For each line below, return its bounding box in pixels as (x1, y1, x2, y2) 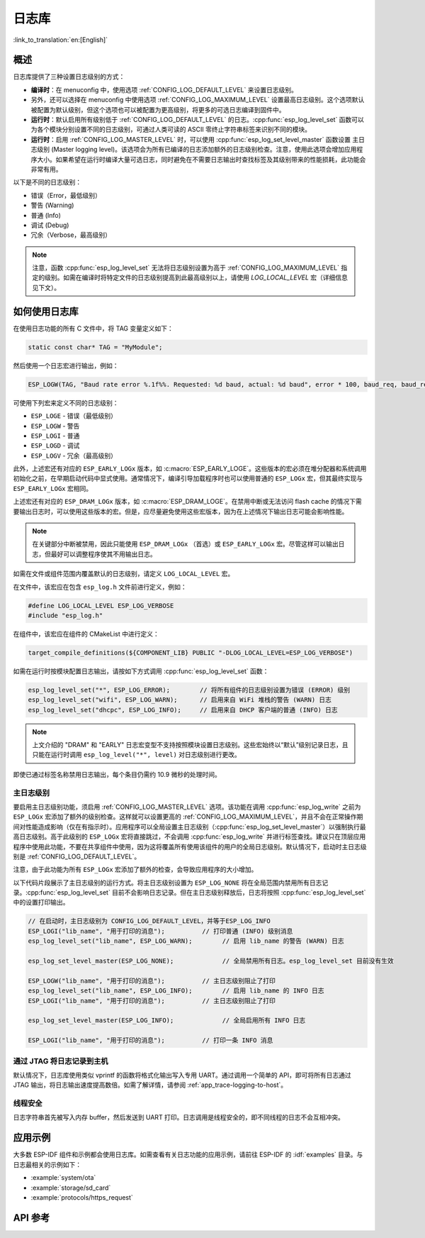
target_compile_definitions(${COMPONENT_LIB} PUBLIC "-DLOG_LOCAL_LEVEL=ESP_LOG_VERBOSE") (28, 648, 353, 656)
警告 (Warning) (30, 201, 74, 209)
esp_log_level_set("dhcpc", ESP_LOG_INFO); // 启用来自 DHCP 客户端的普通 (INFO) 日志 (28, 706, 338, 714)
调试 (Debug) (30, 221, 69, 229)
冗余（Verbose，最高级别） (30, 231, 112, 239)
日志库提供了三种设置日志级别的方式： (13, 72, 125, 81)
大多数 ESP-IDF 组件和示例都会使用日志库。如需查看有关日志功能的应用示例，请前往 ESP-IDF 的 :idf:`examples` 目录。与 (13, 1150, 363, 1159)
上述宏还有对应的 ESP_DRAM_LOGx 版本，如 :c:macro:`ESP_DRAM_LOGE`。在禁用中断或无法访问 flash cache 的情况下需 (13, 497, 362, 506)
